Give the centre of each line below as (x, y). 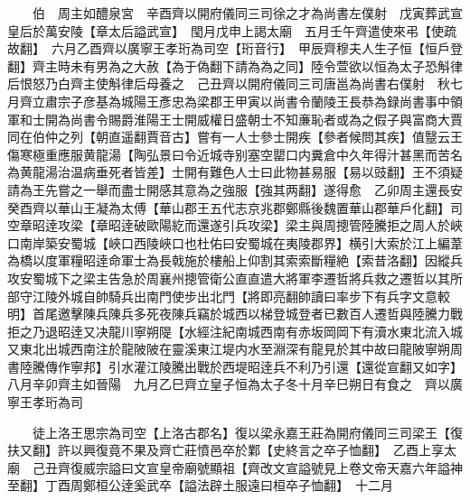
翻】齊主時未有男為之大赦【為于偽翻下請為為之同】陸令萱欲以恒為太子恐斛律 (235, 65)
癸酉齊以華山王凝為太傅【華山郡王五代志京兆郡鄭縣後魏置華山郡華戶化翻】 (229, 207)
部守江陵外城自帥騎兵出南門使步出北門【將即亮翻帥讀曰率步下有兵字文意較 (229, 296)
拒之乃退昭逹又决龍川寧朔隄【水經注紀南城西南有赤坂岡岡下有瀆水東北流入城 (235, 331)
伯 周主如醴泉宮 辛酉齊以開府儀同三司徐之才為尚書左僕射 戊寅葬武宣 (247, 13)
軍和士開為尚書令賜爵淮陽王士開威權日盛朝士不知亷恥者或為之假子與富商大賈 (235, 119)
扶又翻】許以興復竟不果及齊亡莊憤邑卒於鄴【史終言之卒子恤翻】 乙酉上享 (226, 450)
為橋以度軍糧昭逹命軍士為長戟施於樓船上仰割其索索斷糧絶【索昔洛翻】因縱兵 (235, 260)
